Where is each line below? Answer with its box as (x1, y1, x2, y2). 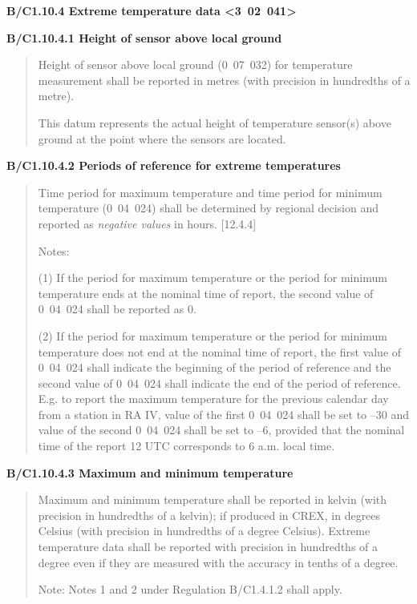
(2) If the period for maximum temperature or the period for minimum (38, 327, 387, 344)
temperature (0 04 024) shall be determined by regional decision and (38, 199, 379, 216)
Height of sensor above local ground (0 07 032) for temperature (38, 56, 353, 73)
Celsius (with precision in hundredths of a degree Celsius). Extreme (38, 522, 370, 539)
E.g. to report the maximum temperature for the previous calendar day (38, 390, 389, 407)
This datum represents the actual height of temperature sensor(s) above (38, 114, 391, 131)
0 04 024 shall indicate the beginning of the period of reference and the (38, 359, 391, 376)
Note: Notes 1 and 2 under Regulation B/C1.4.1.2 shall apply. (38, 581, 342, 598)
